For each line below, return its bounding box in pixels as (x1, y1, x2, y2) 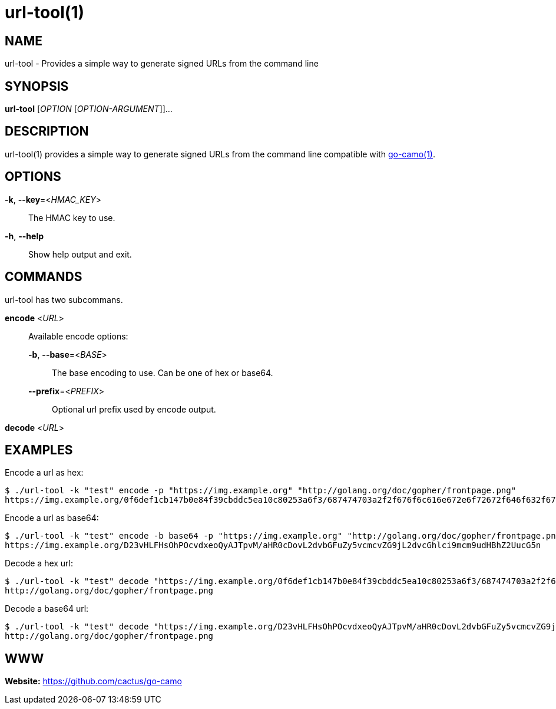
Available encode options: (28, 331, 128, 341)
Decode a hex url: (5, 558, 74, 569)
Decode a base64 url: (5, 604, 89, 614)
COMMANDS (5, 269, 82, 285)
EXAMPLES (5, 442, 73, 457)
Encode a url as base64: (5, 513, 99, 523)
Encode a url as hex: (5, 467, 84, 478)
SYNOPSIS (5, 78, 69, 94)
